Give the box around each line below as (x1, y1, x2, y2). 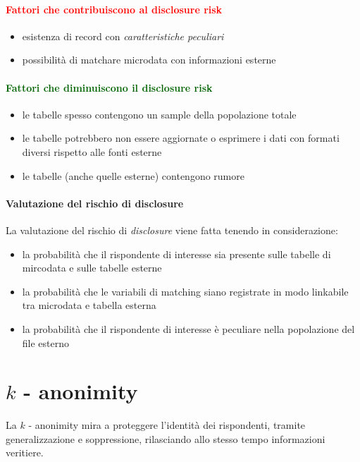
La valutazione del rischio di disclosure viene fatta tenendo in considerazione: (6, 222, 338, 237)
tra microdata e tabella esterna (22, 298, 156, 312)
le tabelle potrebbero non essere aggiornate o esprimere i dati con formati (22, 130, 340, 145)
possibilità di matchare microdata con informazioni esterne (22, 52, 276, 67)
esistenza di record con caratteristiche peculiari (22, 28, 224, 43)
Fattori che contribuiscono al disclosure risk (6, 1, 223, 16)
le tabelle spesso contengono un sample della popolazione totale (22, 107, 297, 121)
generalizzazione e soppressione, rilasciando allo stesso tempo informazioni (6, 431, 325, 446)
